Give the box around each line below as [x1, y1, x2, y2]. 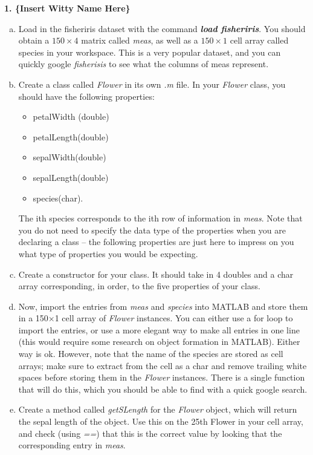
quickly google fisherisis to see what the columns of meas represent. [18, 57, 269, 70]
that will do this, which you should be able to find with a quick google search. [18, 382, 308, 395]
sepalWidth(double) [33, 151, 106, 163]
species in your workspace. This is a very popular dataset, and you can [18, 45, 281, 58]
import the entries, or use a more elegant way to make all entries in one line [18, 323, 300, 336]
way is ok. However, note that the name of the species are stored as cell [18, 347, 283, 360]
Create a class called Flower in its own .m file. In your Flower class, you [18, 77, 286, 90]
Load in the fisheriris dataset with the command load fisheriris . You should [18, 22, 306, 34]
